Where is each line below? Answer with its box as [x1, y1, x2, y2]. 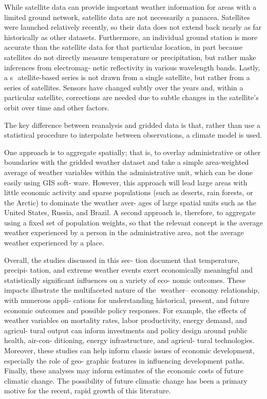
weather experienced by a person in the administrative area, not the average [4, 227, 244, 238]
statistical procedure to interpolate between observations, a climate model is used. [4, 129, 262, 140]
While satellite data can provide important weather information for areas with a [4, 2, 257, 12]
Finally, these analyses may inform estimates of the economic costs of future [4, 365, 243, 376]
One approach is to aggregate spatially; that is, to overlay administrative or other [4, 146, 261, 157]
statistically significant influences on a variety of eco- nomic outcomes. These [4, 274, 246, 285]
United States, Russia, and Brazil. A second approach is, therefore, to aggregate [4, 207, 256, 218]
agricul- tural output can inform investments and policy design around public [4, 325, 247, 335]
